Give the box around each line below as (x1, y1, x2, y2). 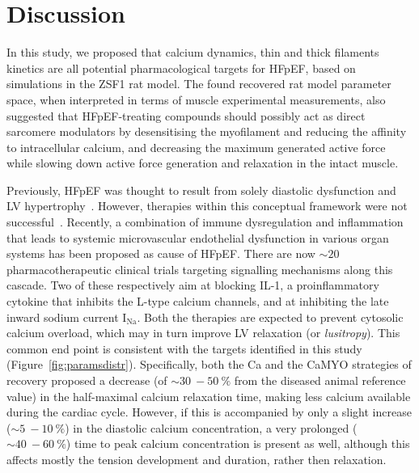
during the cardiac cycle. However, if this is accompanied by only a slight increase (6, 403, 412, 420)
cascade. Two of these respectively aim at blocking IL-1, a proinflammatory (6, 277, 379, 294)
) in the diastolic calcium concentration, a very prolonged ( (65, 419, 358, 436)
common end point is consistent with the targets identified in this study (6, 340, 362, 357)
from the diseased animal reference (234, 372, 406, 388)
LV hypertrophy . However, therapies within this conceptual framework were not (6, 197, 408, 214)
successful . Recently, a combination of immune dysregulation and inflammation (6, 213, 404, 230)
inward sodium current (6, 308, 119, 325)
